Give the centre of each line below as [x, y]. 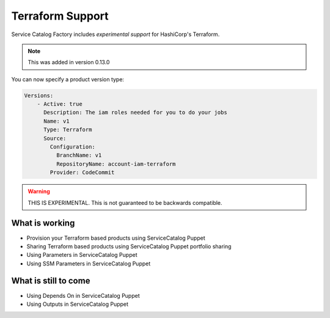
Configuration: [73, 147]
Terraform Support [60, 16]
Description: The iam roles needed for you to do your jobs [135, 113]
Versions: [39, 95]
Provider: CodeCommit [82, 172]
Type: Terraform [68, 130]
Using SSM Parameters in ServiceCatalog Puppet [89, 264]
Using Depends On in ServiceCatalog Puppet [83, 295]
